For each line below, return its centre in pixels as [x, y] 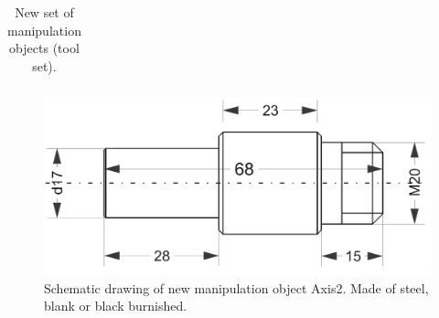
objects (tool [44, 48]
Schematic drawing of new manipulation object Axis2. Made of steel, [236, 287]
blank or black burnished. [116, 306]
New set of [44, 12]
